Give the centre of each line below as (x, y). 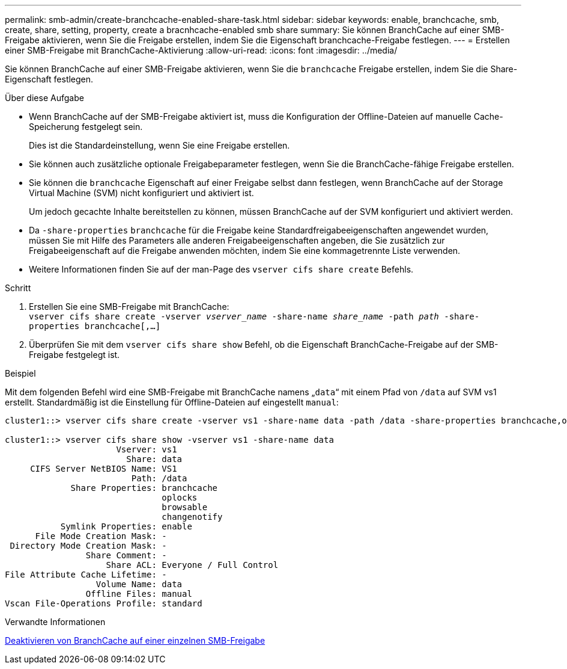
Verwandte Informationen (55, 622)
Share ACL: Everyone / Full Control (192, 565)
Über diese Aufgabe (44, 98)
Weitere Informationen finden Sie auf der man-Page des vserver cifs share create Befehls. (221, 269)
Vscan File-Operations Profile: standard (104, 603)
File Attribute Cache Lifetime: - (86, 575)
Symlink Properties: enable (126, 526)
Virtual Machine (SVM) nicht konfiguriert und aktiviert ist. (141, 193)
